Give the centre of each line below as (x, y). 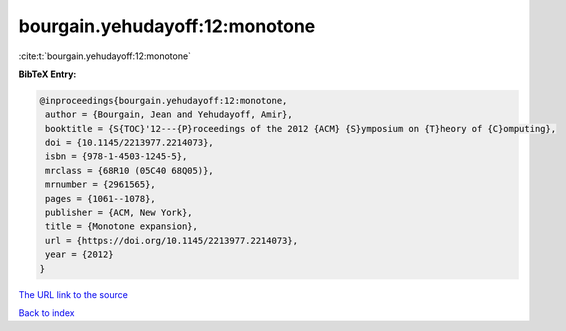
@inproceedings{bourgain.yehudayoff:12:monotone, (163, 100)
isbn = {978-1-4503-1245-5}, (116, 156)
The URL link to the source (73, 294)
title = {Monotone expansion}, (122, 226)
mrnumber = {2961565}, (101, 184)
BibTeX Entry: (47, 74)
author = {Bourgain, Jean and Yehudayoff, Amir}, (169, 114)
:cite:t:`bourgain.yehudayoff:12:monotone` (105, 56)
